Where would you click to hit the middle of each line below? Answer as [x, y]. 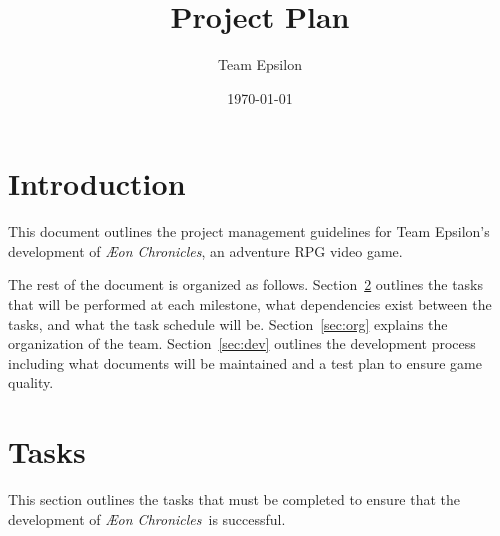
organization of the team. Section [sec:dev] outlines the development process [242, 343]
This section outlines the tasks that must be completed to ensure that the [234, 499]
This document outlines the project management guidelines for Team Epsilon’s [249, 231]
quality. [31, 382]
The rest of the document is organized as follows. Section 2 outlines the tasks [246, 284]
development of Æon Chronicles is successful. [147, 518]
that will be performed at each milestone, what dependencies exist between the [250, 304]
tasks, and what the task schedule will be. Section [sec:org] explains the [228, 323]
